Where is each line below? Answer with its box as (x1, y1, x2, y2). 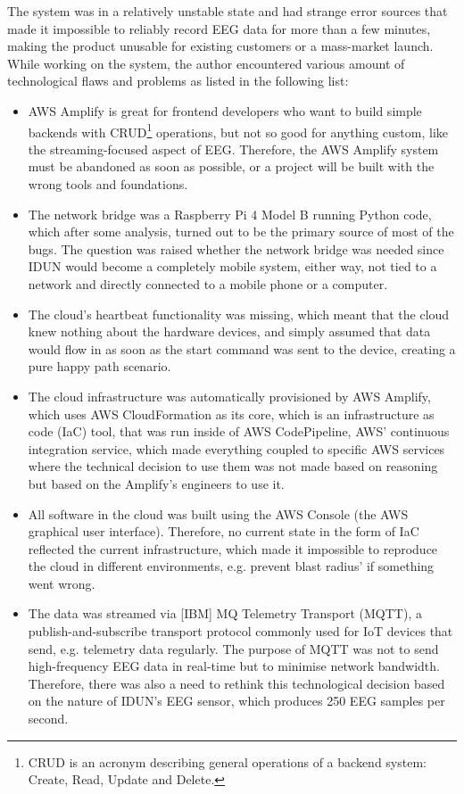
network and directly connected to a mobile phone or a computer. (28, 274, 388, 293)
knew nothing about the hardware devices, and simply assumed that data (28, 322, 431, 341)
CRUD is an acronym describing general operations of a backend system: (28, 752, 427, 771)
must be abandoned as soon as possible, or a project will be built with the (28, 157, 435, 176)
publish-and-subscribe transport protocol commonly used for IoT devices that (28, 622, 453, 641)
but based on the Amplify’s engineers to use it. (28, 474, 285, 492)
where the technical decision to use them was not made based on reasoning (28, 457, 438, 476)
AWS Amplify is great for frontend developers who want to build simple (28, 101, 422, 120)
